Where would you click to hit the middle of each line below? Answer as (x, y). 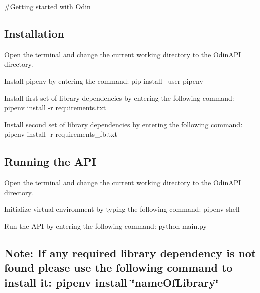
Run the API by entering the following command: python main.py (105, 226)
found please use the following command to (118, 268)
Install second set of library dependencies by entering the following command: (123, 124)
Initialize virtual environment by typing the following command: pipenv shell (122, 209)
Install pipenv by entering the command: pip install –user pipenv (104, 81)
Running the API (50, 161)
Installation (34, 33)
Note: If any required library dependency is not (130, 253)
